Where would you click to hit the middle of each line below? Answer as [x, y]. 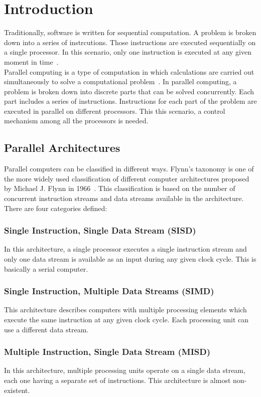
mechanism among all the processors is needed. [76, 121]
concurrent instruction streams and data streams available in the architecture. [124, 198]
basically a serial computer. [46, 268]
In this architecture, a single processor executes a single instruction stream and [125, 249]
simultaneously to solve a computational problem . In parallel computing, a [120, 81]
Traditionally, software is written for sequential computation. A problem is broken [130, 32]
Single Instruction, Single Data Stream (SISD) [100, 230]
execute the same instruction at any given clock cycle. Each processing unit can [126, 320]
